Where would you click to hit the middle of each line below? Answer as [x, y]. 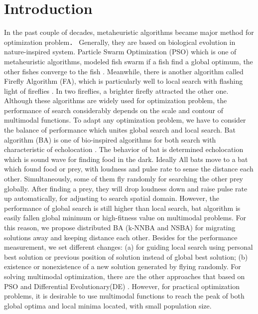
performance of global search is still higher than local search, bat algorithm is [122, 208]
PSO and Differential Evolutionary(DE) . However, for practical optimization [122, 286]
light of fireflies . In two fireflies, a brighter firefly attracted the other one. [116, 90]
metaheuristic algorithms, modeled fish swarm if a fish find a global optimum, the [129, 61]
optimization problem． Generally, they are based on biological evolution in [120, 42]
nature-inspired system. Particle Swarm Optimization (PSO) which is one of [120, 52]
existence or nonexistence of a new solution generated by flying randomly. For [123, 266]
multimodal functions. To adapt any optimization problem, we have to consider [125, 120]
